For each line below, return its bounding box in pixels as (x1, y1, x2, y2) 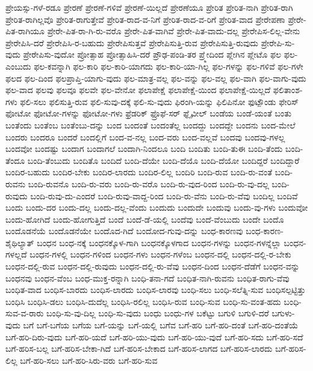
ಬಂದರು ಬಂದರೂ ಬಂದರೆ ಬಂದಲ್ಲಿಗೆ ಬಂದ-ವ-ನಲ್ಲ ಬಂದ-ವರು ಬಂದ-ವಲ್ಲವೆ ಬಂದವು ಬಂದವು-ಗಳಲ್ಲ (5, 130, 285, 143)
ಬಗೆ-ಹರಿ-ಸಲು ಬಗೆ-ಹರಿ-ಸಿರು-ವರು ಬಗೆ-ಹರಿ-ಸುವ (20, 354, 158, 366)
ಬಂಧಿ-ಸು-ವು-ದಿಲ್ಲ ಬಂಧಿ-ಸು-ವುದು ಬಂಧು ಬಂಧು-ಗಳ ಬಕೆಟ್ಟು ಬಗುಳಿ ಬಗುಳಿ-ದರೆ (46, 307, 269, 319)
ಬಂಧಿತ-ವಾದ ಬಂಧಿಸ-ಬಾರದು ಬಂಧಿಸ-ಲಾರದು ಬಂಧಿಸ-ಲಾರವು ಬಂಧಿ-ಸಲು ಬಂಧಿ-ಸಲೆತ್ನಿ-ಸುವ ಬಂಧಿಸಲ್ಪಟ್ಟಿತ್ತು (5, 283, 306, 296)
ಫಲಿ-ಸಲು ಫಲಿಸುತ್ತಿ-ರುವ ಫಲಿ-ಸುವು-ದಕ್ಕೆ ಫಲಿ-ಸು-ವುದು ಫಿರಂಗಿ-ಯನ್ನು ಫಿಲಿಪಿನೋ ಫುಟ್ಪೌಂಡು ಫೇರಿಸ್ (20, 95, 299, 107)
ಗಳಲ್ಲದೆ (5, 248, 27, 261)
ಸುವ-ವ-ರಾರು (5, 307, 44, 319)
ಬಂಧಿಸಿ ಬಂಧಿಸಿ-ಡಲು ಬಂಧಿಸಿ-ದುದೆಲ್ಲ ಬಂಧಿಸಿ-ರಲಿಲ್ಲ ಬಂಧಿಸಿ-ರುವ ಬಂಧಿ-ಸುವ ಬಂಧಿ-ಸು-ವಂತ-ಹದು (5, 295, 281, 307)
